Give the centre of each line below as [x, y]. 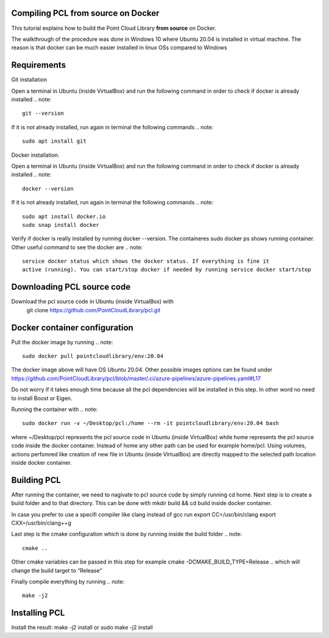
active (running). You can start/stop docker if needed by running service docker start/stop [167, 270]
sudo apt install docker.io [64, 216]
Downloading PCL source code [71, 287]
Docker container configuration [72, 327]
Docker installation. [36, 155]
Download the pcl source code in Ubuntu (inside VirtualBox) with [92, 301]
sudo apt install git [54, 141]
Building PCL [36, 480]
